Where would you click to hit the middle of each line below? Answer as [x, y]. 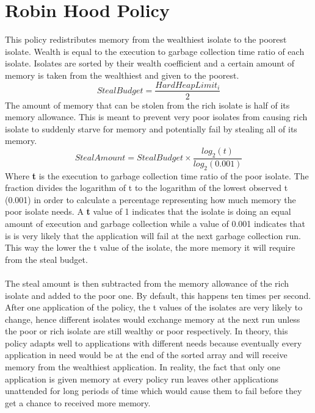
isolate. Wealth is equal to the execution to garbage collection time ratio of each [155, 51]
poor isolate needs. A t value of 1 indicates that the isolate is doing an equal [148, 211]
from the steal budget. [46, 259]
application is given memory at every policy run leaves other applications [142, 379]
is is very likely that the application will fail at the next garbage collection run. [153, 235]
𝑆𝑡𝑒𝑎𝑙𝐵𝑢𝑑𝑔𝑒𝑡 [120, 91]
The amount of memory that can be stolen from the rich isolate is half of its [147, 105]
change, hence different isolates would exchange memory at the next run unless [153, 319]
